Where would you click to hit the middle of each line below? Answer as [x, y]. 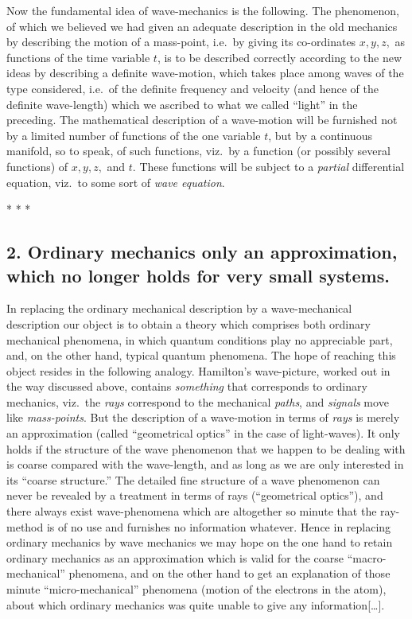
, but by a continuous [320, 135]
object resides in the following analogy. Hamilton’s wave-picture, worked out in [198, 370]
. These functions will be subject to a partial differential [268, 166]
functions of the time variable [78, 57]
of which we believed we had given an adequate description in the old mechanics [202, 26]
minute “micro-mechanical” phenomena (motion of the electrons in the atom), [196, 589]
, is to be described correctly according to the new [280, 57]
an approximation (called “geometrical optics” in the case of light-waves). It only [203, 433]
